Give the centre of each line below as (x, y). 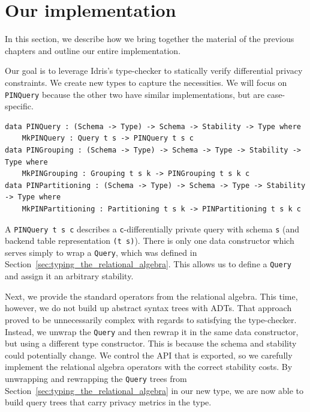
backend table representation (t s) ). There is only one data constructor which (150, 241)
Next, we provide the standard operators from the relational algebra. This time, (151, 296)
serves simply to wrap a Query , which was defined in (101, 252)
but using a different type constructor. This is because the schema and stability (151, 343)
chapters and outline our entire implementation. (93, 50)
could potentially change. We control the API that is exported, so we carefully (149, 355)
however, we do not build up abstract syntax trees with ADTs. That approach (148, 308)
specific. (19, 106)
